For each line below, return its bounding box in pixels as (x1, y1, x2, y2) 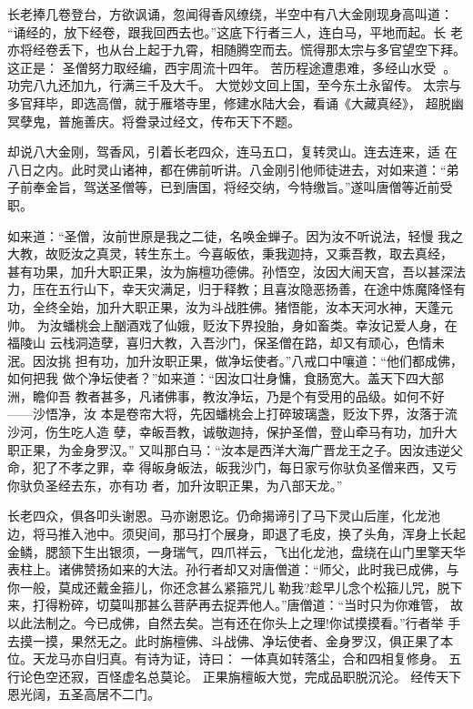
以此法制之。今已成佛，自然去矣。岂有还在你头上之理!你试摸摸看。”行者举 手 (7, 613, 461, 632)
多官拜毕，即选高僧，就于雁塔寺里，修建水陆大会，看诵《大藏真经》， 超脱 (7, 93, 451, 112)
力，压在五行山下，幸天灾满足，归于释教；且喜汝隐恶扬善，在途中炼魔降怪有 (7, 279, 466, 299)
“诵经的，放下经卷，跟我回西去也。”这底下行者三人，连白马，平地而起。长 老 (7, 22, 463, 41)
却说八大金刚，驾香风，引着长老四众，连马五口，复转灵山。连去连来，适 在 (7, 142, 458, 161)
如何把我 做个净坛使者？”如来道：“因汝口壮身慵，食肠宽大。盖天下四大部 (7, 369, 444, 388)
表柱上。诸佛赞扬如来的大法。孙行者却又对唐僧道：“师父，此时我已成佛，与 (7, 560, 459, 579)
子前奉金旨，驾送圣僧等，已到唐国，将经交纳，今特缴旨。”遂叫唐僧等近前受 (7, 177, 453, 197)
